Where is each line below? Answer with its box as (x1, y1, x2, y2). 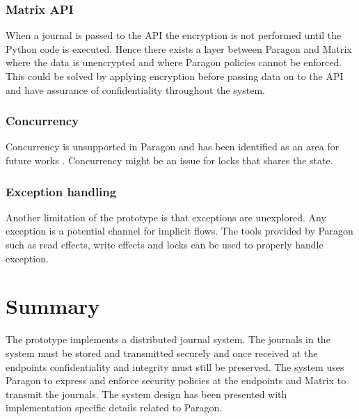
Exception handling (6, 182, 117, 200)
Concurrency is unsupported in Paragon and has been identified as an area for (6, 139, 340, 154)
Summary (6, 292, 100, 320)
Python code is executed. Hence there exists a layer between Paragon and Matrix (6, 41, 352, 56)
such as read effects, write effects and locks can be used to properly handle (6, 237, 324, 251)
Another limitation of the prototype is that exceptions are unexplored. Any (6, 209, 326, 224)
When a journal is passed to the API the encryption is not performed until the (6, 28, 342, 42)
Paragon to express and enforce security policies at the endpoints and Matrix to (6, 373, 346, 388)
